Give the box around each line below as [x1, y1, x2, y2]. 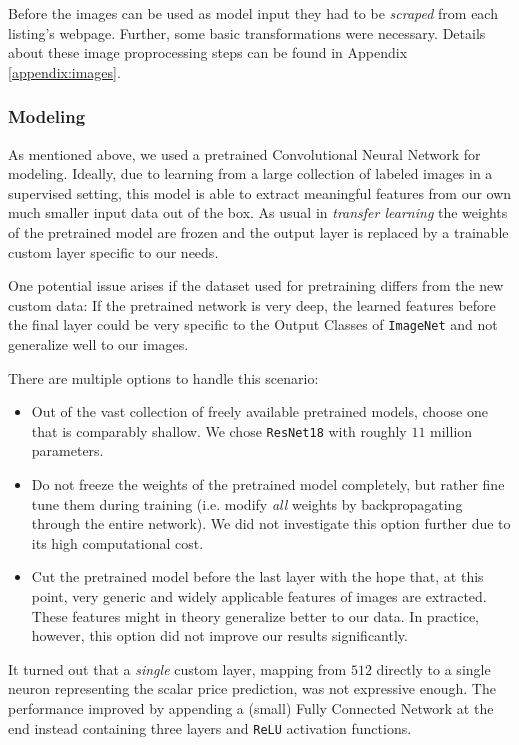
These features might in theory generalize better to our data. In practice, [31, 605, 479, 626]
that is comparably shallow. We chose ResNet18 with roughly [31, 420, 407, 441]
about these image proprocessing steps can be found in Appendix [8, 42, 408, 63]
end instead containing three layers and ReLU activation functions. [8, 717, 412, 738]
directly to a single [376, 658, 491, 679]
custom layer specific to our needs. [8, 241, 219, 262]
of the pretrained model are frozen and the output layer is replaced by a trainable [8, 221, 509, 242]
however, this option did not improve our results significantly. [31, 625, 408, 646]
